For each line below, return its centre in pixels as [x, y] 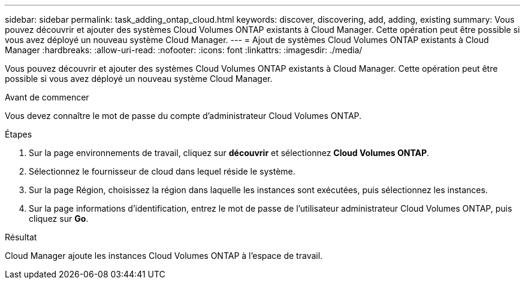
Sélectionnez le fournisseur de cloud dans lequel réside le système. [162, 171]
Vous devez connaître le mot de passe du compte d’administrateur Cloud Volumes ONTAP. [183, 116]
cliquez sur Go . [59, 219]
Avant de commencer [47, 97]
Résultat [21, 237]
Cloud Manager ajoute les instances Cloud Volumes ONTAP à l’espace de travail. [164, 256]
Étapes [19, 134]
